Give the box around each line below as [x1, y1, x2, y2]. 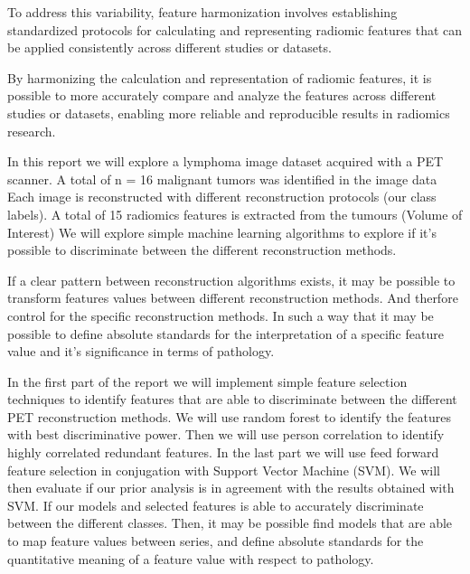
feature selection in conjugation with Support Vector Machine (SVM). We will [7, 460, 440, 479]
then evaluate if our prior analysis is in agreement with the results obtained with [7, 478, 455, 497]
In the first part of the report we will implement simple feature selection [7, 372, 408, 391]
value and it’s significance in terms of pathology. [7, 342, 275, 361]
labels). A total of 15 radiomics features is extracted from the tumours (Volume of [7, 204, 463, 223]
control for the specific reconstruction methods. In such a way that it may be [7, 306, 434, 325]
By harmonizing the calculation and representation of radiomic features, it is [7, 68, 432, 87]
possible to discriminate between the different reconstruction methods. [7, 240, 397, 259]
